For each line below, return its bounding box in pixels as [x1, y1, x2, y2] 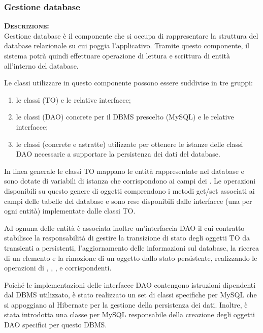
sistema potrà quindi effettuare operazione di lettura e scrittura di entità [4, 50, 230, 60]
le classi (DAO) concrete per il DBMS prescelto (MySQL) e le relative [16, 111, 234, 122]
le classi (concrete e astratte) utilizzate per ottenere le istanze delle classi [16, 138, 243, 149]
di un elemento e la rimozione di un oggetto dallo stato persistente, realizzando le [4, 252, 257, 263]
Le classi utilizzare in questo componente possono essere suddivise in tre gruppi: [4, 77, 253, 88]
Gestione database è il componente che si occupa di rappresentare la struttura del [4, 30, 258, 41]
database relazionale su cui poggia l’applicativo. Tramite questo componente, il [4, 40, 249, 51]
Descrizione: [4, 20, 49, 31]
